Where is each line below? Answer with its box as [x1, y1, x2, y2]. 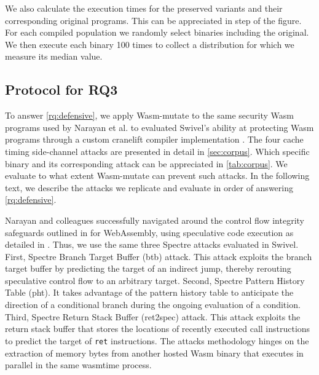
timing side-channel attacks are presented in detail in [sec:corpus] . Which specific [5, 144, 310, 157]
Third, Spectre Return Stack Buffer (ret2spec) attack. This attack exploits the [5, 310, 301, 323]
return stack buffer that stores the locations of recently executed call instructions [5, 322, 310, 335]
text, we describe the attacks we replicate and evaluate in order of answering [5, 181, 293, 194]
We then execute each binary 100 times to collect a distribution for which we [5, 37, 294, 50]
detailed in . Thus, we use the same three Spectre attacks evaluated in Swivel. [5, 238, 299, 251]
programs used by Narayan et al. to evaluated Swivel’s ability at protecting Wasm [5, 120, 314, 133]
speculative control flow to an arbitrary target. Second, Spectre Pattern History [5, 274, 305, 286]
